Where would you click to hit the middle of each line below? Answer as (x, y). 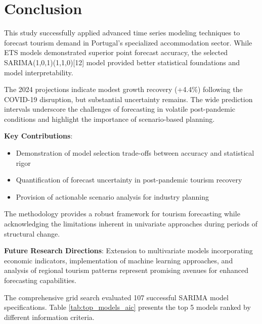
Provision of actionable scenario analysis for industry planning (112, 196)
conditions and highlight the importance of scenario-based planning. (110, 119)
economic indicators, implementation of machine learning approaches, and (119, 260)
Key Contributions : (38, 136)
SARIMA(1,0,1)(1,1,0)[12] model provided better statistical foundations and (122, 62)
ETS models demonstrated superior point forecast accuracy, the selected (116, 52)
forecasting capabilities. (40, 280)
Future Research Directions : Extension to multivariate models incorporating (128, 250)
